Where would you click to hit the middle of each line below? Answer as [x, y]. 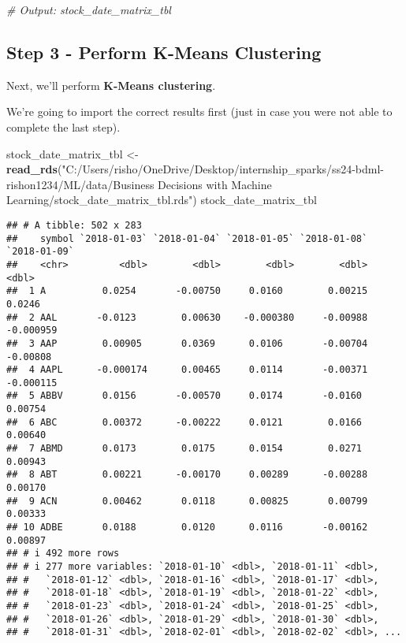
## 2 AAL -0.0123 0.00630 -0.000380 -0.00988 [187, 317]
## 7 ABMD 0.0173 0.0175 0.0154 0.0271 [184, 449]
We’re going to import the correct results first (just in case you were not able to [199, 112]
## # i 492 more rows [63, 554]
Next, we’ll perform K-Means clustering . [111, 85]
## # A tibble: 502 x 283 [74, 225]
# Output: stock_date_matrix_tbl [89, 9]
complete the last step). [63, 126]
